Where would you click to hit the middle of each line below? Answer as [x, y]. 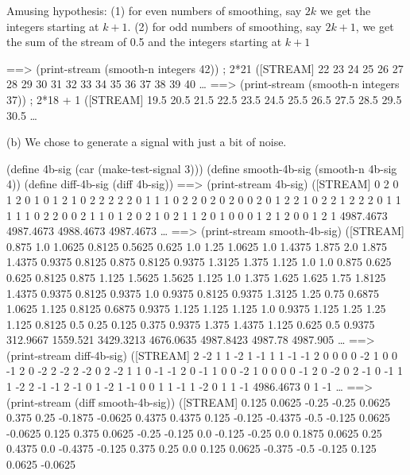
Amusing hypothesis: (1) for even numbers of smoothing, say [154, 10]
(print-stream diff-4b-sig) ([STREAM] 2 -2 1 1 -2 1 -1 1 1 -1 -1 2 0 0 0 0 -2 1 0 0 [202, 355]
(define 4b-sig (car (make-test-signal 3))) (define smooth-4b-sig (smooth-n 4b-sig [202, 168]
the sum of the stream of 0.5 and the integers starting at [144, 42]
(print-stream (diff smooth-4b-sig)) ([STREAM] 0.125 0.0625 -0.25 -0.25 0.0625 [199, 402]
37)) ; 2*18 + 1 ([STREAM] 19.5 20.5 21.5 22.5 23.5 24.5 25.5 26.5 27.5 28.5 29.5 [204, 99]
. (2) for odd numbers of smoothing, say [224, 26]
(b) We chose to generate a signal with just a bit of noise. [147, 142]
